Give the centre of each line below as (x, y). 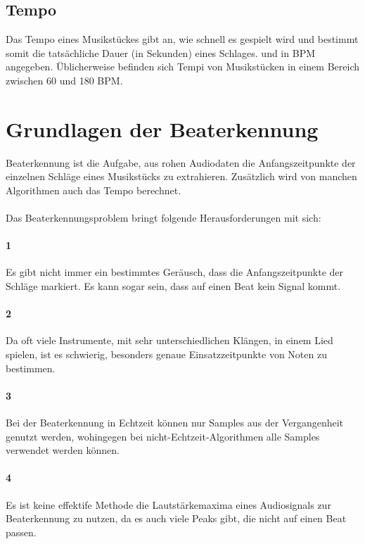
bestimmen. (31, 368)
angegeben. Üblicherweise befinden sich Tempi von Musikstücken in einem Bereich (182, 67)
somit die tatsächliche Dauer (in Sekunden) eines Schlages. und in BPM (161, 52)
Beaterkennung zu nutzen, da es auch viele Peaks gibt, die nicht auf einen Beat (176, 518)
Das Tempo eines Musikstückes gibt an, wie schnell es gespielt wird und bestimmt (182, 39)
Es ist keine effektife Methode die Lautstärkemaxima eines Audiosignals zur (168, 504)
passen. (21, 532)
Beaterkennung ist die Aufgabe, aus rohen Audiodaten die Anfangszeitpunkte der (181, 162)
